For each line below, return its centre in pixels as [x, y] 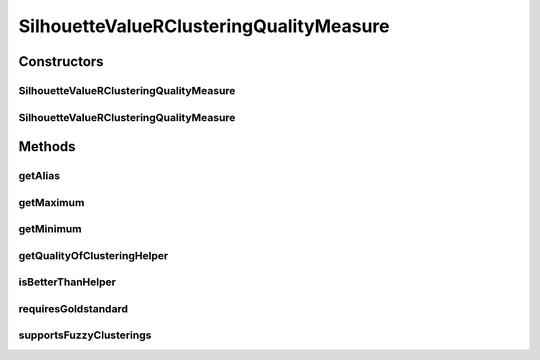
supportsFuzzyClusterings [85, 335]
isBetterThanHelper [67, 282]
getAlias [39, 176]
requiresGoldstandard [73, 308]
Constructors [61, 61]
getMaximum [51, 202]
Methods [47, 146]
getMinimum [50, 229]
